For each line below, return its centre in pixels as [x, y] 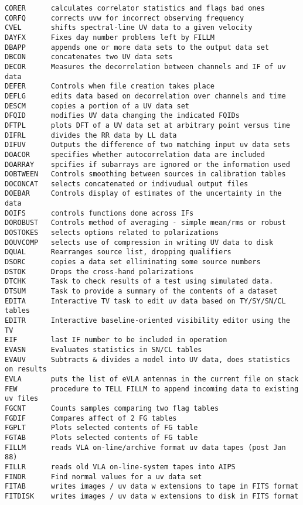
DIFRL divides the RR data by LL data [91, 135]
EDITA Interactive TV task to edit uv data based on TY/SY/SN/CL [145, 301]
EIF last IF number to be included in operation [116, 340]
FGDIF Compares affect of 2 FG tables [91, 418]
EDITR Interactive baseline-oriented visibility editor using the [147, 320]
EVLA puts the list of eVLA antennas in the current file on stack [152, 379]
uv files [22, 399]
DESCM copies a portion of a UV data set [97, 106]
